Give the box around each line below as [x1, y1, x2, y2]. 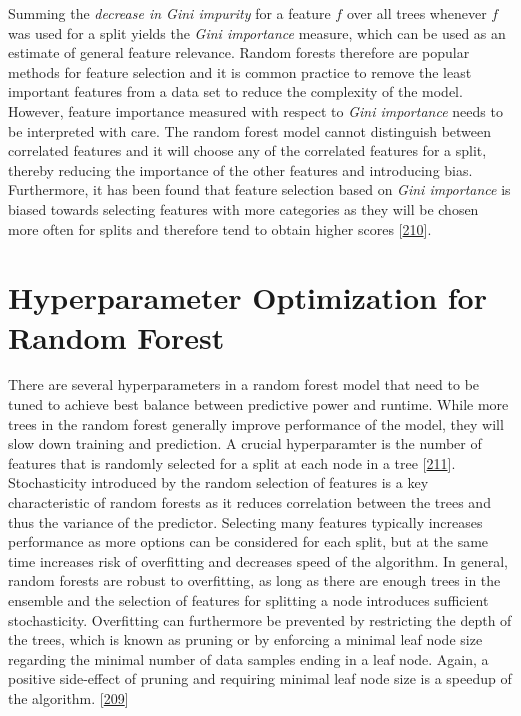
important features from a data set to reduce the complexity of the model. [8, 81, 463, 102]
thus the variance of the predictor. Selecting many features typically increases [8, 511, 483, 532]
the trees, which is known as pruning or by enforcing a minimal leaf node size [8, 629, 483, 650]
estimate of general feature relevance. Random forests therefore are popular [8, 42, 470, 63]
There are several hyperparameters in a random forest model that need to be [8, 374, 480, 395]
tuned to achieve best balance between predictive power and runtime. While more [8, 394, 509, 415]
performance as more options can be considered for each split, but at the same [8, 531, 489, 552]
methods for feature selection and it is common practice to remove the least [8, 61, 472, 82]
